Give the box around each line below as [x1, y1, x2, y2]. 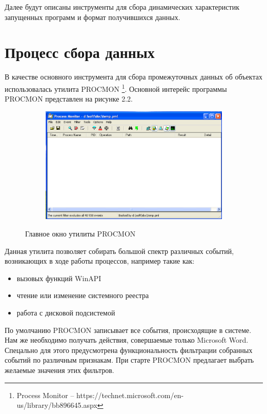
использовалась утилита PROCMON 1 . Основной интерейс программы [5, 82, 227, 94]
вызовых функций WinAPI [16, 272, 101, 283]
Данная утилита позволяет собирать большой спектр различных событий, [5, 245, 234, 256]
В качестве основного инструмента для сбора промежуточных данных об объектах [5, 71, 262, 82]
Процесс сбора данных [5, 42, 155, 63]
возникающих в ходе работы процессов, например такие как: [5, 255, 195, 266]
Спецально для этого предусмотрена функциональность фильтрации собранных [5, 344, 253, 355]
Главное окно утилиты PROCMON [25, 228, 136, 239]
